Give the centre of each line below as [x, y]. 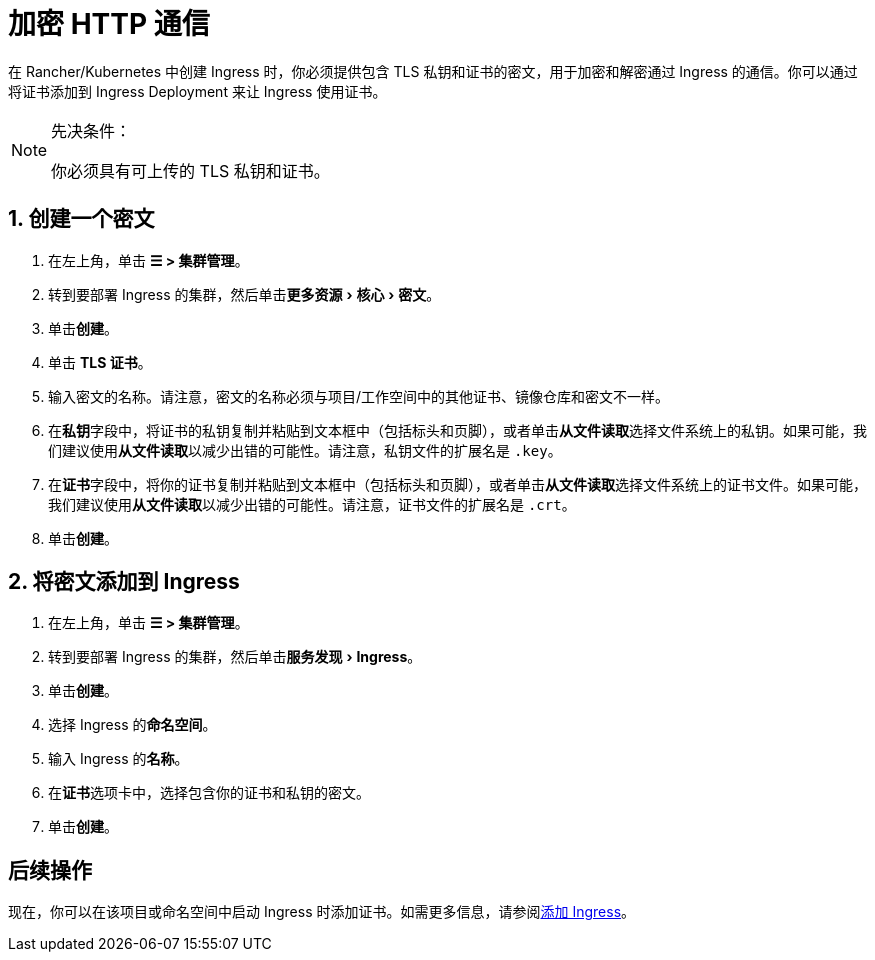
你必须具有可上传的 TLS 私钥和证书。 [190, 170]
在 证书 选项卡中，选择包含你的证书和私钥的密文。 [209, 793]
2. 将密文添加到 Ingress [124, 582]
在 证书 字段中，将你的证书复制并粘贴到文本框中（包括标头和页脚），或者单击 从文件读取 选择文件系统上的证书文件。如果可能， [457, 484]
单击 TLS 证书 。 [100, 362]
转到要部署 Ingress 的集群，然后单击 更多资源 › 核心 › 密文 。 [244, 294]
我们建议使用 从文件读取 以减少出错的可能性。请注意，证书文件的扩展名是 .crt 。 [312, 504]
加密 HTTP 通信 [109, 24]
